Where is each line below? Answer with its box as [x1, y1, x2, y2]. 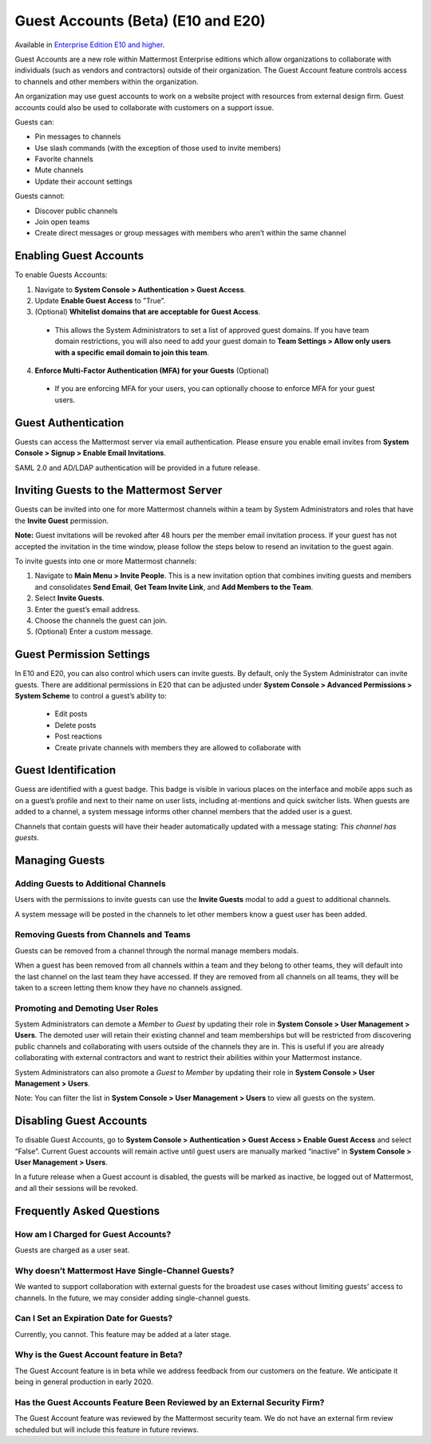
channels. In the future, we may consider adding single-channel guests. [14, 1293, 251, 1303]
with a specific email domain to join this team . [54, 347, 210, 357]
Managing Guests [14, 853, 105, 867]
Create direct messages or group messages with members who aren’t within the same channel [34, 228, 346, 238]
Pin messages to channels [34, 132, 121, 141]
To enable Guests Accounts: [14, 270, 108, 279]
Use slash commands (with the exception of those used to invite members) [34, 143, 282, 152]
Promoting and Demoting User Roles [14, 1003, 159, 1014]
